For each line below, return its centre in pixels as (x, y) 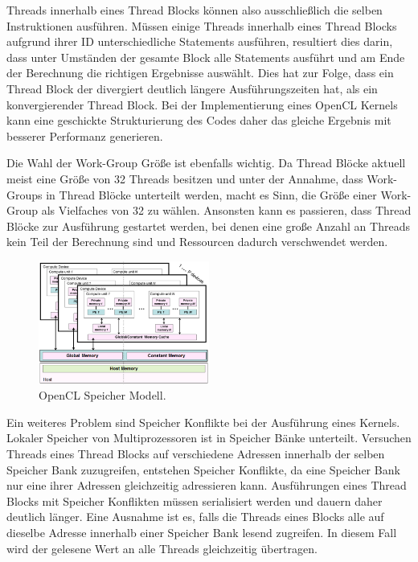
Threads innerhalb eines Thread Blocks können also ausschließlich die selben (195, 10)
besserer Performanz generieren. (85, 135)
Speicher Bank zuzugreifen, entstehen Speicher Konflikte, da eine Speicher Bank (203, 469)
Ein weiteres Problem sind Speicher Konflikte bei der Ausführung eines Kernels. (203, 422)
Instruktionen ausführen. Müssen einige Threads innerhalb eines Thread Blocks (202, 25)
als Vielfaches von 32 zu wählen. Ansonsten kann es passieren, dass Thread (226, 210)
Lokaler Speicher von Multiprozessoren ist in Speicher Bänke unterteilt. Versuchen (209, 438)
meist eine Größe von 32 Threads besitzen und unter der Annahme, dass (185, 178)
